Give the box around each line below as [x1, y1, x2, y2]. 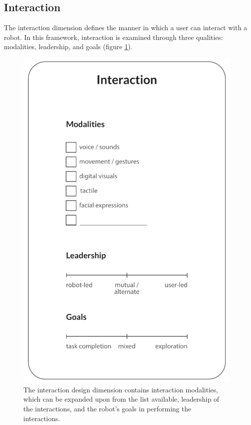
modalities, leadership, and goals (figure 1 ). [4, 41, 133, 52]
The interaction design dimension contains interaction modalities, [23, 384, 218, 394]
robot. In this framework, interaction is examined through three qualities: [4, 32, 223, 42]
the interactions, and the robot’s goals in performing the [23, 404, 191, 414]
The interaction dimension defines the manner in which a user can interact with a [4, 22, 248, 33]
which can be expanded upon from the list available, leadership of [23, 394, 219, 404]
